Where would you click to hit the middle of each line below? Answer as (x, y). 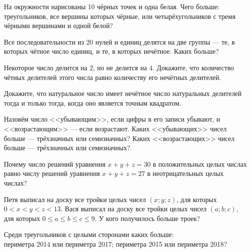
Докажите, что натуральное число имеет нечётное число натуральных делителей (123, 93)
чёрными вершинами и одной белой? (59, 25)
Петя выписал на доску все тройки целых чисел (75, 199)
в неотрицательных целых (185, 173)
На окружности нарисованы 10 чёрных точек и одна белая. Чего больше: (112, 6)
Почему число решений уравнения (55, 164)
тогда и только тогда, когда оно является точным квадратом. (93, 102)
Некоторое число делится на (46, 67)
